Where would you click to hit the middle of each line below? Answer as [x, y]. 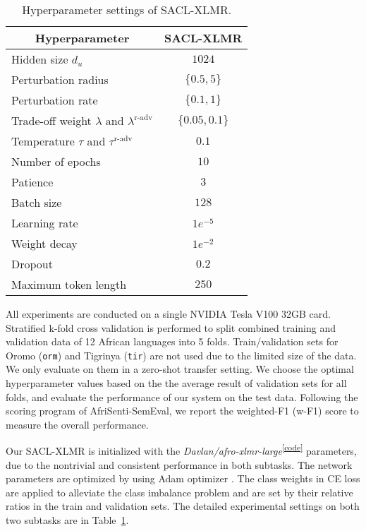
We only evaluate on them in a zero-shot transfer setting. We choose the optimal [180, 369]
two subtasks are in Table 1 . [67, 520]
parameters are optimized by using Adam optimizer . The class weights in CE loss [183, 478]
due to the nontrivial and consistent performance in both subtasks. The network [179, 464]
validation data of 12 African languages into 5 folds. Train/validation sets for [172, 341]
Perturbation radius [60, 79]
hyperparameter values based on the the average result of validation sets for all [176, 383]
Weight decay [44, 243]
